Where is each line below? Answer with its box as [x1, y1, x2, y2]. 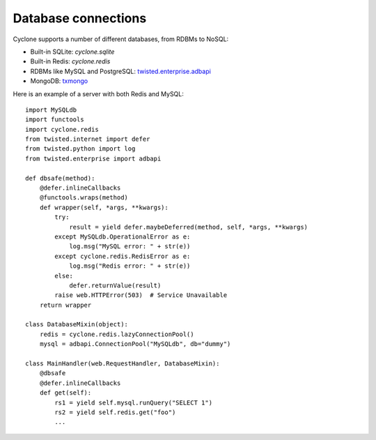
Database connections [13, 10, 147, 26]
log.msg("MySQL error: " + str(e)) [69, 243, 191, 250]
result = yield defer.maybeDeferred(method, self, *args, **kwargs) [69, 223, 308, 231]
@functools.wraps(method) [39, 194, 129, 202]
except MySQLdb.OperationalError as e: [54, 232, 191, 241]
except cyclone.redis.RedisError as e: [54, 252, 191, 260]
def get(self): [39, 389, 92, 397]
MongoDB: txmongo [30, 77, 88, 85]
